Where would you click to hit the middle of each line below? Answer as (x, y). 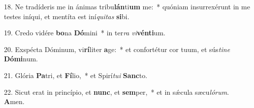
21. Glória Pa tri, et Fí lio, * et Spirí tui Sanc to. (76, 75)
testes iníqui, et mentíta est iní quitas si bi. (67, 16)
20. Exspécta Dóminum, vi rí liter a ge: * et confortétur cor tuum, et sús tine (117, 49)
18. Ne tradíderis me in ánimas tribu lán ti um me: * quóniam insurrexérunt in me (127, 6)
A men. (14, 101)
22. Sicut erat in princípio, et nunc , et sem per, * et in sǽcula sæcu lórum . (117, 92)
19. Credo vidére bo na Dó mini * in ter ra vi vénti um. (85, 33)
